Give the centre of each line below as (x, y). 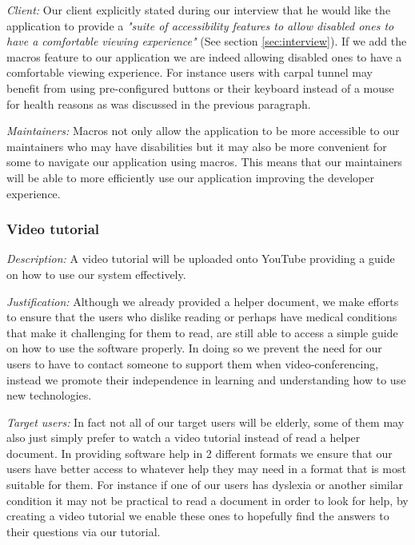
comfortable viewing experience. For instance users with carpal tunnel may (190, 72)
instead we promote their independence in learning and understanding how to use (206, 379)
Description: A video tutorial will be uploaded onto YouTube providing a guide (201, 259)
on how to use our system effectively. (96, 274)
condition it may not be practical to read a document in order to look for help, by (207, 500)
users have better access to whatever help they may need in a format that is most (206, 469)
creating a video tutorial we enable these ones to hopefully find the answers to (198, 516)
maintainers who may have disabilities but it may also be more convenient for (197, 146)
